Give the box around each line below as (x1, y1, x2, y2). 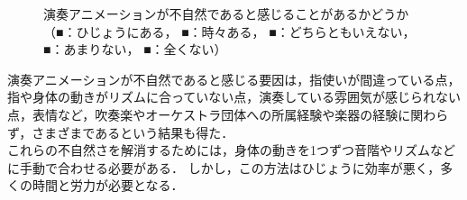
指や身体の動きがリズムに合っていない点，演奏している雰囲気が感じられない (7, 87, 461, 106)
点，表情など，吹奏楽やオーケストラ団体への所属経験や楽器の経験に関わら (7, 105, 449, 123)
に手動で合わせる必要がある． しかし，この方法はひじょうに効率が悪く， (7, 158, 441, 177)
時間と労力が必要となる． (32, 176, 184, 195)
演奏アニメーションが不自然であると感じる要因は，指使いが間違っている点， (7, 69, 461, 88)
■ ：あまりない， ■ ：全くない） (43, 40, 227, 59)
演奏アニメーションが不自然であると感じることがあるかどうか (43, 5, 409, 23)
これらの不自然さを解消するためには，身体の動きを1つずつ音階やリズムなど (7, 141, 455, 159)
